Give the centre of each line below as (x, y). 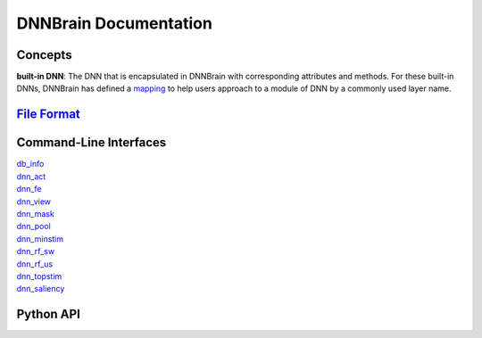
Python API (48, 314)
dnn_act (31, 176)
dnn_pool (33, 227)
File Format (48, 115)
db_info (30, 164)
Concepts (44, 55)
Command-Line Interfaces (91, 143)
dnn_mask (36, 213)
